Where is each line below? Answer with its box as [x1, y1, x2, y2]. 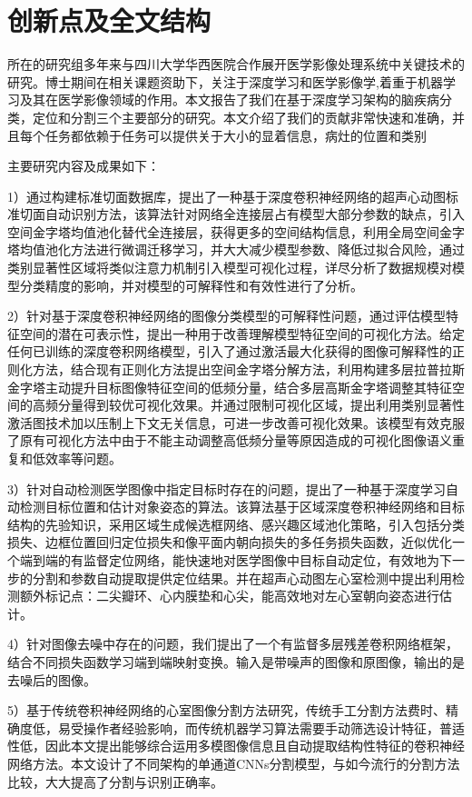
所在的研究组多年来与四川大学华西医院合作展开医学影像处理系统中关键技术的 [7, 55, 465, 74]
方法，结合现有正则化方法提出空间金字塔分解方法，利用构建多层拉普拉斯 [32, 360, 465, 379]
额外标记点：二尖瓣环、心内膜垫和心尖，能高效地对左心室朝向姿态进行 [19, 586, 439, 605]
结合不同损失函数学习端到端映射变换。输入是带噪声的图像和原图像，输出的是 [7, 652, 465, 671]
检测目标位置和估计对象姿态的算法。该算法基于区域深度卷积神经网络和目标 [19, 497, 465, 516]
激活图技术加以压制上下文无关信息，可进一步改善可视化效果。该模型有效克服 [7, 413, 465, 432]
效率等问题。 [44, 449, 122, 467]
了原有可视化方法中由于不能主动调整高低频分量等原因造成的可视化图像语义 [7, 431, 452, 450]
